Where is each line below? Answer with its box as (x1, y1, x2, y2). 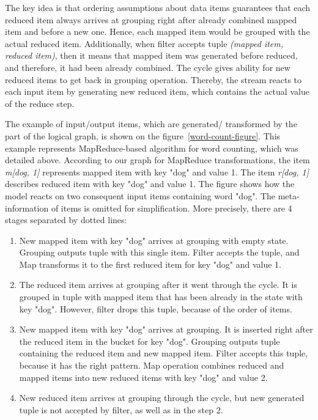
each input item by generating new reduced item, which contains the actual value (5, 85, 309, 98)
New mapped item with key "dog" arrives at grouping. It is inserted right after (19, 323, 313, 336)
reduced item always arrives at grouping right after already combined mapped (5, 13, 297, 26)
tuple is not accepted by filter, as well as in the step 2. (19, 403, 223, 416)
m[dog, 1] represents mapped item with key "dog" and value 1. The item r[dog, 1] (5, 165, 309, 178)
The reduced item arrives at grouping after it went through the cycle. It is (19, 278, 297, 291)
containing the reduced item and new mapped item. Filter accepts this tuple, (19, 347, 308, 359)
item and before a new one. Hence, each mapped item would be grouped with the (5, 25, 310, 38)
